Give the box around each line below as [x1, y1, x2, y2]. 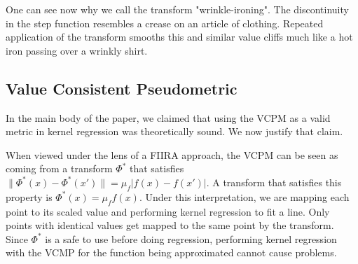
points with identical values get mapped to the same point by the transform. [6, 218, 334, 232]
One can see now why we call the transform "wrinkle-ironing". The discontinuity [6, 2, 349, 16]
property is [6, 189, 53, 204]
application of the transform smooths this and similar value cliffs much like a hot [6, 29, 353, 44]
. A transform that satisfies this [206, 174, 342, 189]
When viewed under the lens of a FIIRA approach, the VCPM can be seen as [6, 147, 338, 162]
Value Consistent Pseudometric [6, 77, 237, 99]
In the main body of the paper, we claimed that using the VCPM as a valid [6, 110, 331, 125]
